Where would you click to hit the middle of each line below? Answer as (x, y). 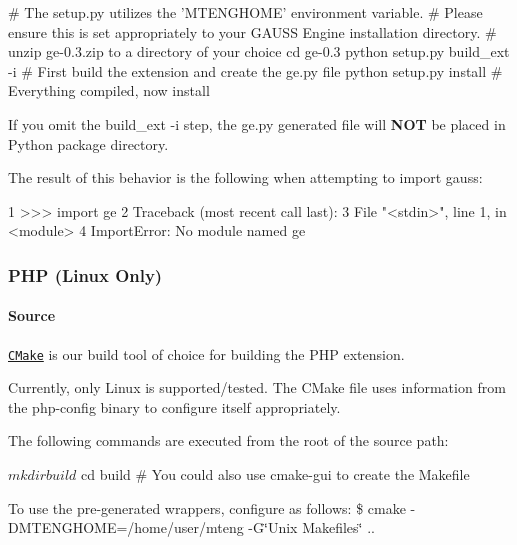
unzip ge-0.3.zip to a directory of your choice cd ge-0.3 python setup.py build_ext (259, 51)
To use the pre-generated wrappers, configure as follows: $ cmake (207, 507)
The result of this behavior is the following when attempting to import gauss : (245, 177)
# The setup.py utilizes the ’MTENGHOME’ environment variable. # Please (245, 12)
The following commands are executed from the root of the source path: (228, 440)
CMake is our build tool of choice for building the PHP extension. (206, 353)
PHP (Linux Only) (85, 274)
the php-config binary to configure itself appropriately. (174, 406)
